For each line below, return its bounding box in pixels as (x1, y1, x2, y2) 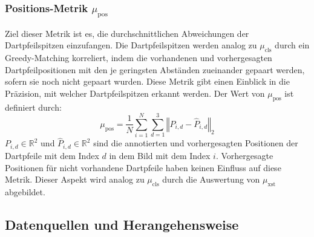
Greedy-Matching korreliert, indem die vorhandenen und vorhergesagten (5, 51, 272, 63)
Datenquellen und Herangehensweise (5, 215, 239, 233)
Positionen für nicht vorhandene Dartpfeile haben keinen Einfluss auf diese (5, 161, 281, 174)
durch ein (275, 39, 310, 51)
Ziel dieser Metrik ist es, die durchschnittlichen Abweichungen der (5, 27, 249, 39)
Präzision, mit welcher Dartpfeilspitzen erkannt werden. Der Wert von (5, 86, 265, 99)
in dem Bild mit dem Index (109, 149, 211, 161)
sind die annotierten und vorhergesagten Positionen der (93, 137, 298, 149)
